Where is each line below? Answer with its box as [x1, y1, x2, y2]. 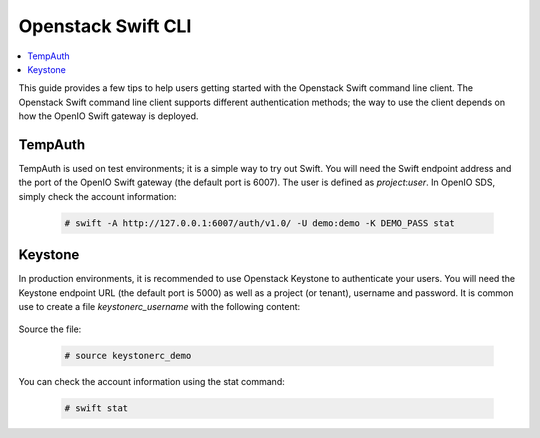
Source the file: [18, 323, 82, 335]
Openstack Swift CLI [18, 15, 192, 37]
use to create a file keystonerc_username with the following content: [18, 301, 301, 313]
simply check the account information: [18, 190, 177, 202]
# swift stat [64, 403, 129, 414]
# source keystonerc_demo [64, 350, 192, 362]
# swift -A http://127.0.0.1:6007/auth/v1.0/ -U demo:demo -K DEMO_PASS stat [64, 217, 455, 229]
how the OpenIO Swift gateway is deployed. [18, 110, 199, 122]
